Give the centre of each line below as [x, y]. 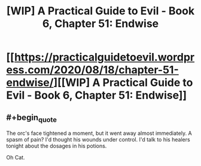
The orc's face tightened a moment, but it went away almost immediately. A [99, 133]
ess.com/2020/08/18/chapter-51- [93, 70]
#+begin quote [31, 118]
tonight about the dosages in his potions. [57, 146]
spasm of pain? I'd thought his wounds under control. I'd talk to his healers [98, 140]
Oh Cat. [16, 158]
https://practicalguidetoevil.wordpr [104, 57]
